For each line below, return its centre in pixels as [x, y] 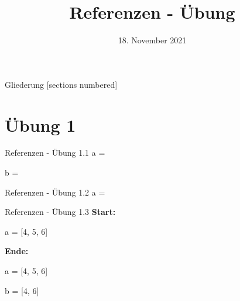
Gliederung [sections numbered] [61, 84]
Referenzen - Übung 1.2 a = [55, 192]
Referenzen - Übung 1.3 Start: [60, 212]
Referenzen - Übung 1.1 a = [55, 153]
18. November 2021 [152, 40]
